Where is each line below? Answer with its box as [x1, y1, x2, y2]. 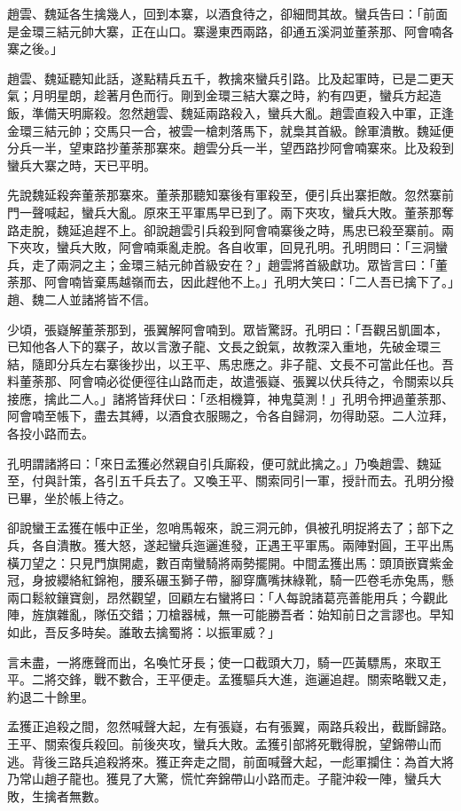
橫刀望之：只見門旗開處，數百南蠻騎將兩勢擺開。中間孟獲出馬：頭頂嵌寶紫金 [7, 553, 454, 571]
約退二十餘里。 [7, 687, 94, 705]
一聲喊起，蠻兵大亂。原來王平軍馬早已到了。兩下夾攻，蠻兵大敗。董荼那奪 [19, 202, 454, 221]
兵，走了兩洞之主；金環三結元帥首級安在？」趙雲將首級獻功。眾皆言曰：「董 [7, 255, 448, 273]
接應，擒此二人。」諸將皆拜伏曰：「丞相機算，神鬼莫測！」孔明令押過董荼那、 [7, 389, 454, 407]
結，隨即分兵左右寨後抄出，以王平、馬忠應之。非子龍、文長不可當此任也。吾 [7, 354, 454, 373]
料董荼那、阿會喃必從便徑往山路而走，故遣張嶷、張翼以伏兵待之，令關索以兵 [7, 372, 454, 390]
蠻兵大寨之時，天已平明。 [7, 155, 156, 174]
